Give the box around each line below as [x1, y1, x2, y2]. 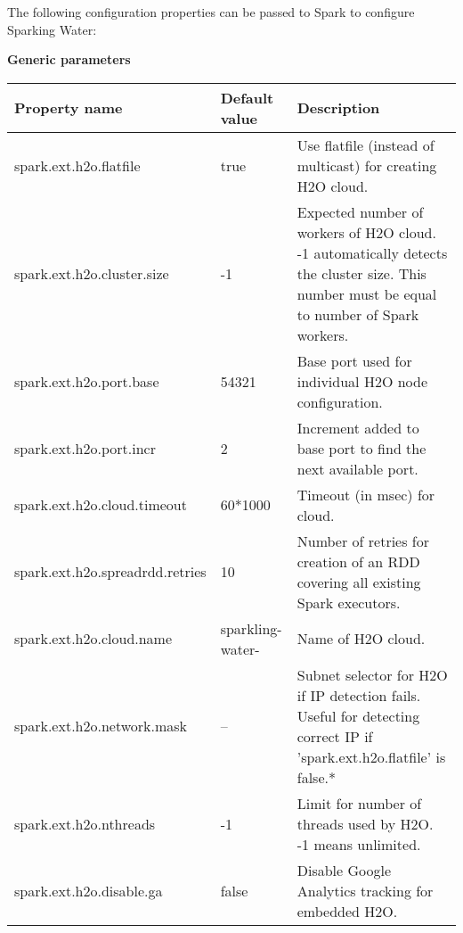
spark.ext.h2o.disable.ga [14, 879, 163, 901]
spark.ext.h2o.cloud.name [14, 628, 173, 649]
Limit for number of [296, 792, 422, 813]
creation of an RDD [296, 550, 420, 572]
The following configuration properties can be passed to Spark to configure [7, 3, 415, 21]
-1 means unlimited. [296, 833, 421, 855]
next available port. [296, 458, 418, 479]
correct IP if [296, 725, 373, 747]
